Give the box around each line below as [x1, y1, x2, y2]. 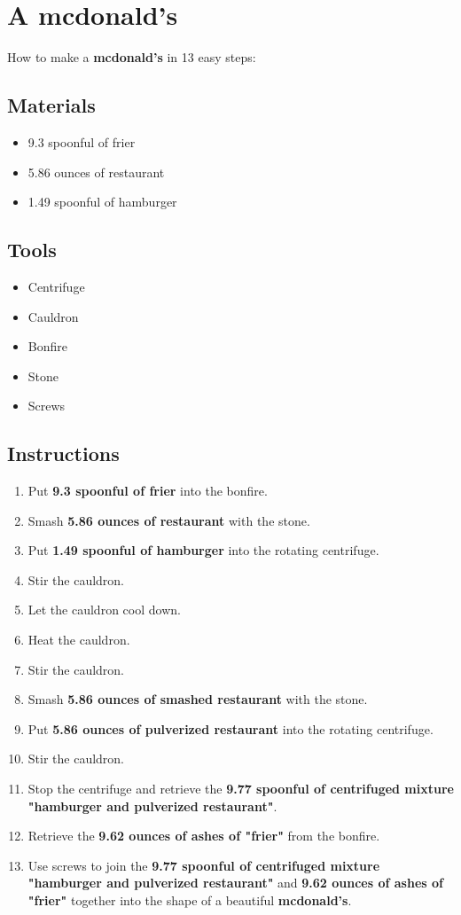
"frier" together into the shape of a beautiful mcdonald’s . [27, 890, 352, 909]
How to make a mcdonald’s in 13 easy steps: [7, 48, 256, 66]
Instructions [7, 440, 120, 467]
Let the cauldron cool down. [27, 600, 181, 619]
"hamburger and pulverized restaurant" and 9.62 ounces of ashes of [27, 873, 443, 892]
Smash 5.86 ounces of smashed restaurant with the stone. [27, 690, 368, 708]
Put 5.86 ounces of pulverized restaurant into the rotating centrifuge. [27, 719, 434, 738]
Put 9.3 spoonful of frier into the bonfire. [27, 481, 268, 500]
